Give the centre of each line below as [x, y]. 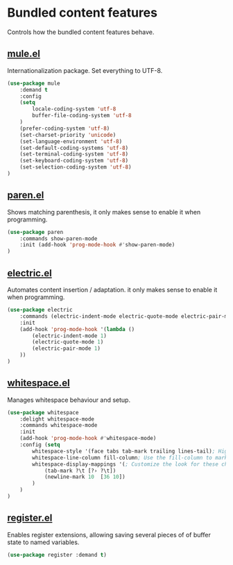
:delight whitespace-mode [57, 419]
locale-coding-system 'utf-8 [74, 109]
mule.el [24, 54]
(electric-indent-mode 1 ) [70, 336]
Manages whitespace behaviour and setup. [69, 400]
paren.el [26, 195]
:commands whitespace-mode [59, 425]
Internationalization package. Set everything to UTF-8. [85, 70]
